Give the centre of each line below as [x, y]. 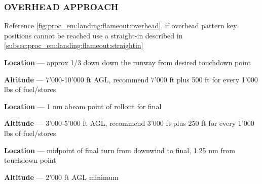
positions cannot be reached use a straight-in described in [93, 35]
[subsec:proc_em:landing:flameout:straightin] [74, 45]
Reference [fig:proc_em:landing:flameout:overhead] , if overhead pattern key [121, 26]
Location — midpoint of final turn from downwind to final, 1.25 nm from [120, 150]
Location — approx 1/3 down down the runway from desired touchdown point [127, 62]
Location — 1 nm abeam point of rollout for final [83, 106]
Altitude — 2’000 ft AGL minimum [61, 177]
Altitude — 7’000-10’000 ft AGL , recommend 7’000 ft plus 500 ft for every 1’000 [131, 79]
